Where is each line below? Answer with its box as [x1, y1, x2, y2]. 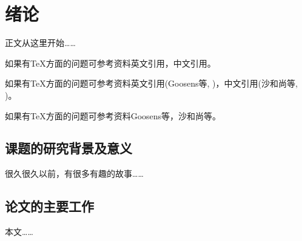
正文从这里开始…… [5, 36, 76, 49]
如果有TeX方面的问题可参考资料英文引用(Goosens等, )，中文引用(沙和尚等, [5, 77, 298, 90]
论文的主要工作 [5, 197, 94, 216]
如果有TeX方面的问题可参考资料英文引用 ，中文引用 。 [5, 56, 216, 69]
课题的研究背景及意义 [5, 139, 132, 157]
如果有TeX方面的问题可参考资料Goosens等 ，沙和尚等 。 [5, 109, 221, 122]
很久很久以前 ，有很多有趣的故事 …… [5, 167, 144, 180]
